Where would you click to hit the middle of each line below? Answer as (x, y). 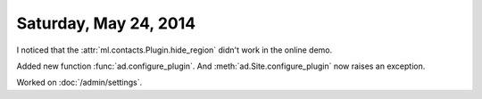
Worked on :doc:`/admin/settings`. (79, 82)
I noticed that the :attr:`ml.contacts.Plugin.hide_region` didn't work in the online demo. (175, 50)
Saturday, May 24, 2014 (106, 23)
